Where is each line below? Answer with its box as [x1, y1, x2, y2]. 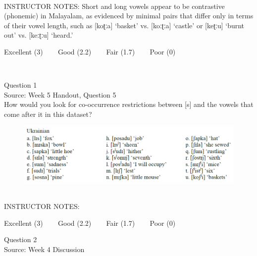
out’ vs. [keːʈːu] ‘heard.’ [4, 30, 73, 40]
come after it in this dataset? [4, 108, 92, 119]
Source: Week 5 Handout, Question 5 [4, 89, 116, 100]
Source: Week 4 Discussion [4, 244, 85, 254]
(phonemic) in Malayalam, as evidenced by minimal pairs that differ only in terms [4, 10, 254, 21]
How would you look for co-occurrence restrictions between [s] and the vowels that [4, 99, 254, 109]
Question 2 [4, 234, 37, 245]
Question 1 [4, 80, 37, 90]
